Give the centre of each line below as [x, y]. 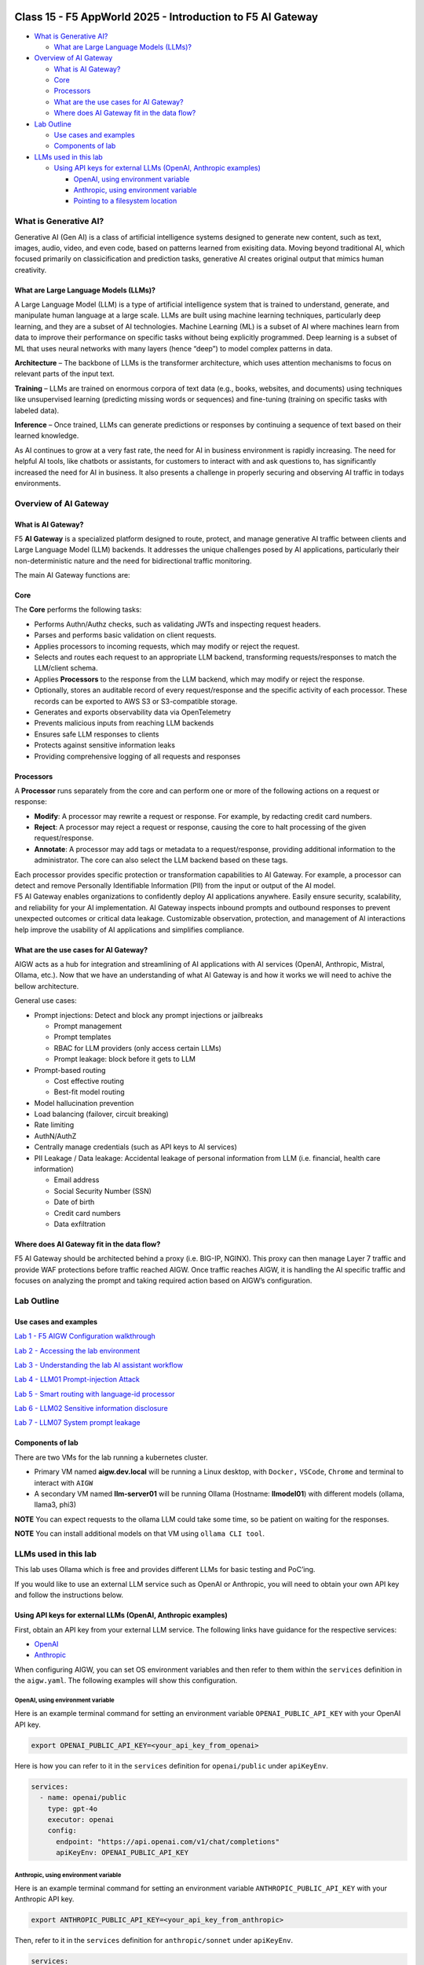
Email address [77, 1180]
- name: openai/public [83, 1798]
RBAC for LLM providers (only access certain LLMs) [137, 1048]
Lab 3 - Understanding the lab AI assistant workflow [99, 1364]
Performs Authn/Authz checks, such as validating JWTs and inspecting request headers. [177, 624]
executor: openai [81, 1819]
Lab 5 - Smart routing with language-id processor [95, 1394]
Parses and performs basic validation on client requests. [125, 635]
